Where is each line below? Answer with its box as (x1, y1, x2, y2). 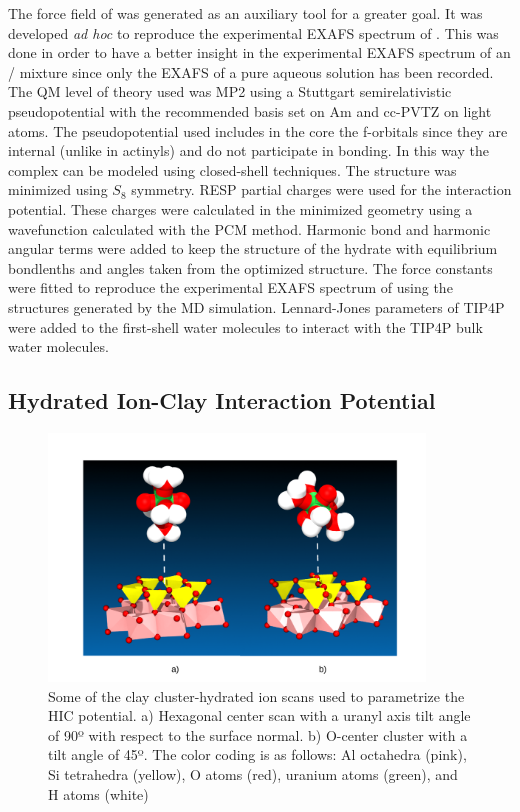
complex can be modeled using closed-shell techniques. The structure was (8, 159, 457, 180)
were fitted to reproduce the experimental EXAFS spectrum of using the (8, 277, 453, 298)
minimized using (8, 179, 108, 200)
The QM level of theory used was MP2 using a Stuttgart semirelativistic (8, 81, 452, 102)
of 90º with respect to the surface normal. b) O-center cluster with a (48, 724, 468, 745)
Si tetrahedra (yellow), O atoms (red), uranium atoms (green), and (48, 763, 458, 784)
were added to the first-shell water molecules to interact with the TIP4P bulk (8, 316, 483, 337)
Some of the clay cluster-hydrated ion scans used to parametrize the (48, 685, 465, 706)
